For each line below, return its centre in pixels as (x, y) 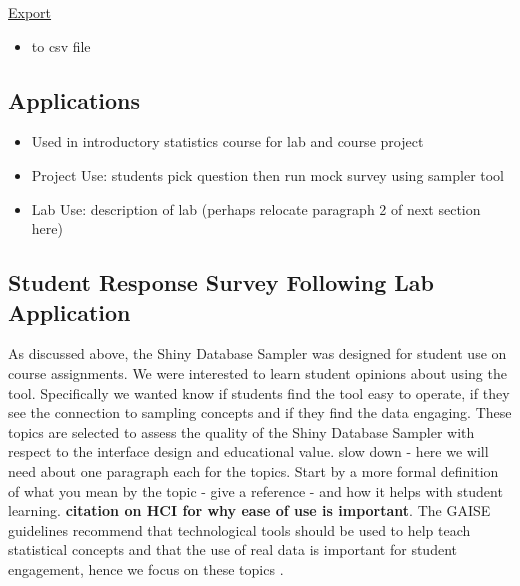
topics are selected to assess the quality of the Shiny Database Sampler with (241, 431)
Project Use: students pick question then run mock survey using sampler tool (268, 174)
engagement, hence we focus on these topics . (146, 568)
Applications (74, 99)
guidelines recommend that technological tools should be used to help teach (239, 529)
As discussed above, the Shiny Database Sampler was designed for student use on (257, 353)
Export (30, 12)
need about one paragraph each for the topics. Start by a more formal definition (253, 470)
